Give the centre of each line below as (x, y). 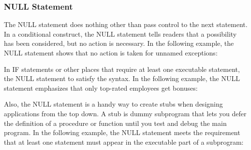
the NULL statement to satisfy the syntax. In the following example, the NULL (122, 78)
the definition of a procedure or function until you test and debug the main (115, 123)
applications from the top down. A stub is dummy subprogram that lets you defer (125, 113)
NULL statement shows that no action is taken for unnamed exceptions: (111, 53)
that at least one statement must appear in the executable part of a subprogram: (124, 142)
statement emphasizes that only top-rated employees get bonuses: (101, 88)
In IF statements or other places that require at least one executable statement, (122, 69)
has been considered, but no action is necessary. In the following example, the (119, 43)
